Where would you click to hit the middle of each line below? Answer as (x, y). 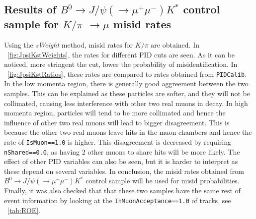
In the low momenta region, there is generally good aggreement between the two (126, 83)
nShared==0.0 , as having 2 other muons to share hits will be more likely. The (122, 151)
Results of (30, 9)
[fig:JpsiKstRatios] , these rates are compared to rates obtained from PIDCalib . (127, 74)
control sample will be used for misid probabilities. (163, 181)
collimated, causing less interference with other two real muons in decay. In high (126, 103)
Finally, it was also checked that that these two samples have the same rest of (122, 191)
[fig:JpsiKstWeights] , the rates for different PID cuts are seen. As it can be (121, 54)
